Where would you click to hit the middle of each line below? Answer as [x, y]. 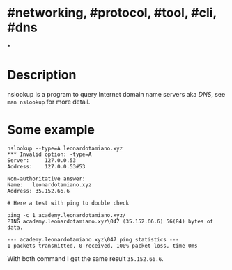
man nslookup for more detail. [49, 102]
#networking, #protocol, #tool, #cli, [112, 13]
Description [42, 75]
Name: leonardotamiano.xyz [49, 185]
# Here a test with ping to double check [68, 203]
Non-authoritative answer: [46, 179]
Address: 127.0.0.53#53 [46, 166]
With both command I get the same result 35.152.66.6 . [85, 258]
